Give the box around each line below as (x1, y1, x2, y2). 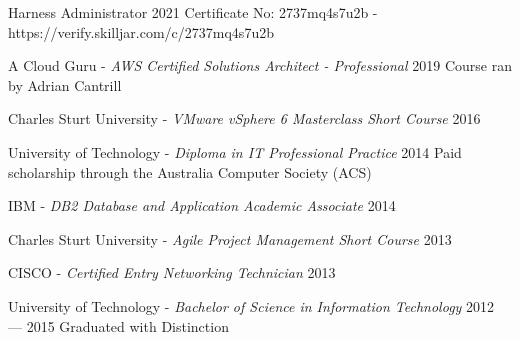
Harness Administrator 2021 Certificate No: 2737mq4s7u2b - (8, 2, 378, 22)
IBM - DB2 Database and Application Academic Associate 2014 (8, 195, 396, 216)
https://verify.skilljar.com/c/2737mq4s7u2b (8, 21, 274, 42)
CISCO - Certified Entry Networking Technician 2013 (8, 262, 336, 283)
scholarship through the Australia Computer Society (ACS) (8, 161, 372, 182)
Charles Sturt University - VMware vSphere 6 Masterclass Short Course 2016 (8, 108, 481, 129)
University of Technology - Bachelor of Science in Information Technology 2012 (8, 295, 495, 316)
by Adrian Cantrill (8, 74, 122, 95)
